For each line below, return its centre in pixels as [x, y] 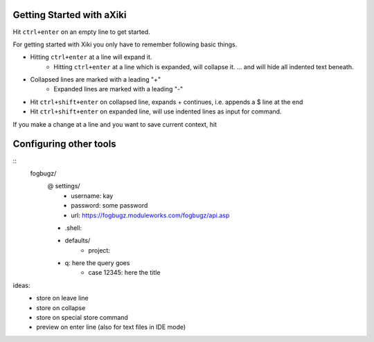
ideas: [21, 285]
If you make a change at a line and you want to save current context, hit [115, 124]
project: [99, 250]
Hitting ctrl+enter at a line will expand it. [91, 57]
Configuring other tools [65, 144]
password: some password [109, 206]
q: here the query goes [97, 263]
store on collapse [61, 307]
